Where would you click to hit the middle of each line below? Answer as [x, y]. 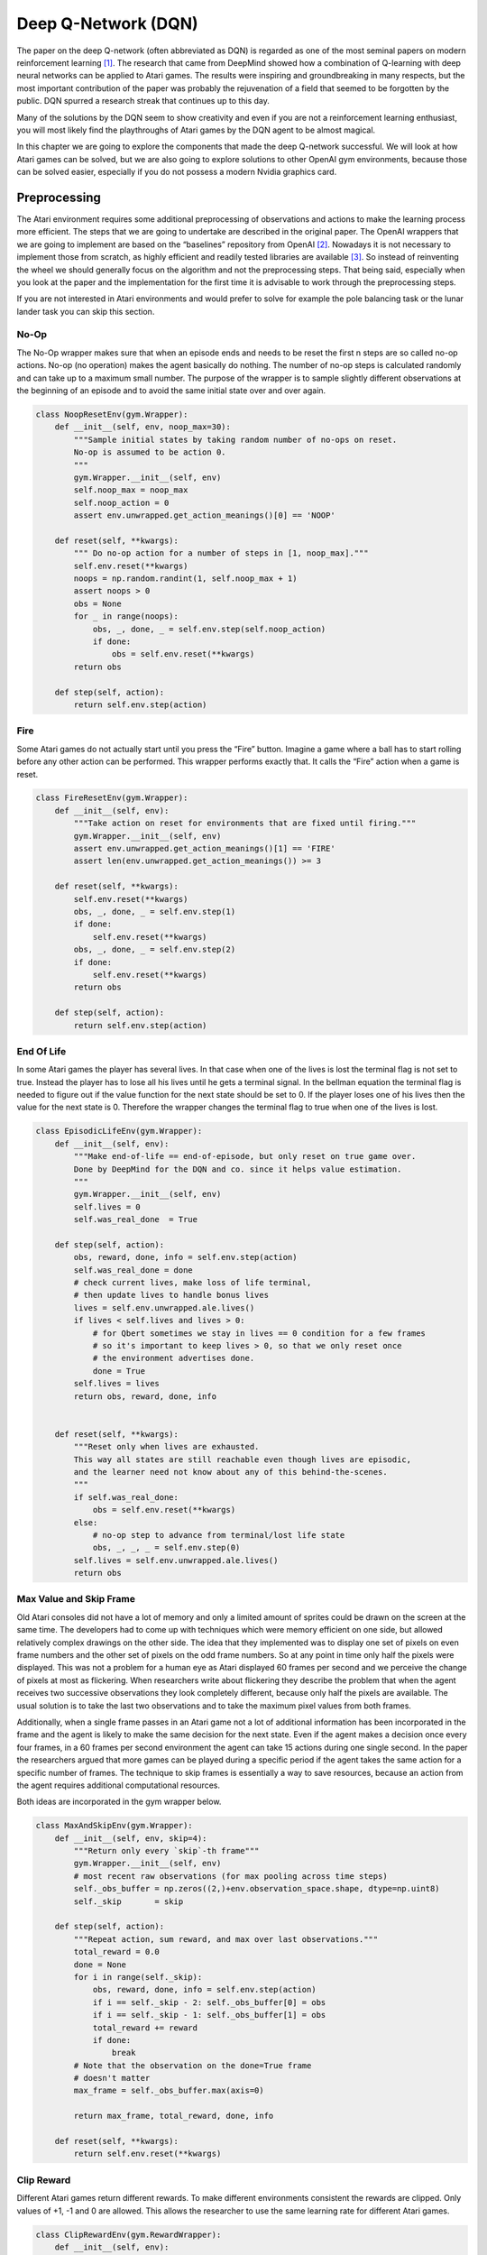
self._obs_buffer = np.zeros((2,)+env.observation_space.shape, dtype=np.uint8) [257, 1889]
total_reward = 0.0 [116, 1952]
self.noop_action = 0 [121, 502]
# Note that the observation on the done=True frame [193, 2065]
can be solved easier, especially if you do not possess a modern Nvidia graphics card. [177, 172]
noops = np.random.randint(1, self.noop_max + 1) [185, 579]
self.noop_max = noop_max [131, 490]
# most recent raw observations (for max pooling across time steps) [230, 1876]
